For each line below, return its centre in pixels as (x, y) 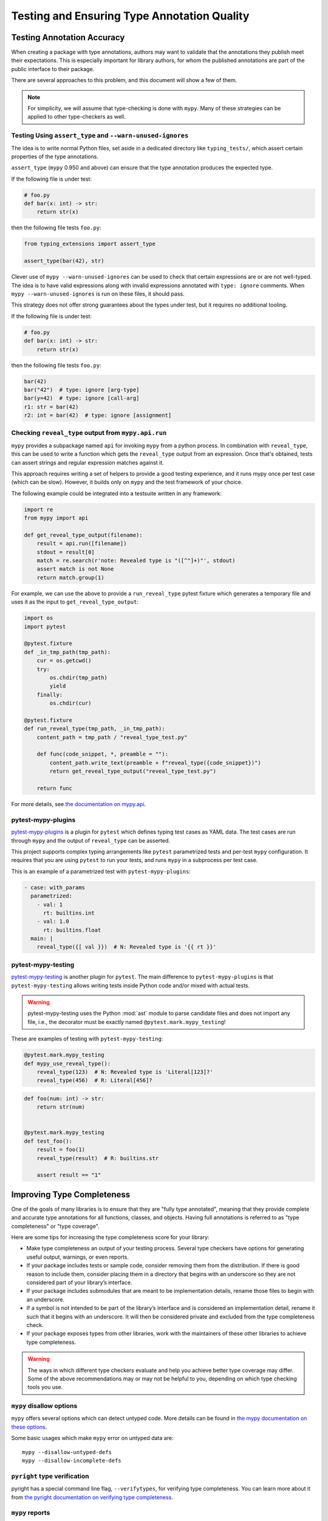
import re (39, 509)
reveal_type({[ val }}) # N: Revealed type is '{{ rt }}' (127, 947)
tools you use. (45, 1387)
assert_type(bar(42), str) (64, 261)
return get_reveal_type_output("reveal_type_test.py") (133, 771)
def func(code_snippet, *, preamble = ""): (102, 754)
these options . (29, 1427)
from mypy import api (56, 518)
